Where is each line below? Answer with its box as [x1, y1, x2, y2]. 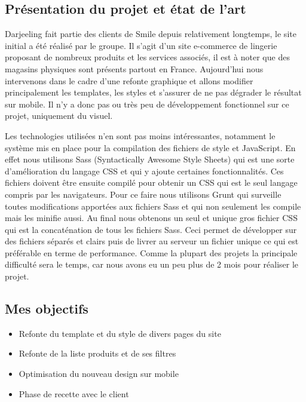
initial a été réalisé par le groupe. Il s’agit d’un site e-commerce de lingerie [5, 39, 277, 51]
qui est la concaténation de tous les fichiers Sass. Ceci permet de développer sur [5, 223, 297, 235]
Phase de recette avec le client [19, 387, 129, 400]
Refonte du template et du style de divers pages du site [19, 327, 221, 339]
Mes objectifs [5, 299, 88, 318]
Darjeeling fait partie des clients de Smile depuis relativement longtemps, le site [5, 27, 296, 40]
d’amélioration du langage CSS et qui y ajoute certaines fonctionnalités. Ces [5, 164, 284, 177]
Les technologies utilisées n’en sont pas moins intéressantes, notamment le [5, 129, 276, 142]
